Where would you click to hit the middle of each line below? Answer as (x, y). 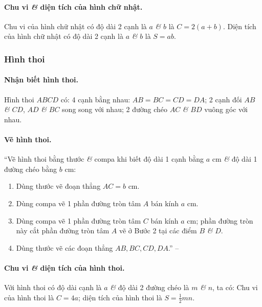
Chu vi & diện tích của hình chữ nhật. (73, 6)
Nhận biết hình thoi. (41, 80)
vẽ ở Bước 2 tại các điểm (158, 231)
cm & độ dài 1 (235, 159)
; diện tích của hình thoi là (120, 297)
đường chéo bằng (31, 169)
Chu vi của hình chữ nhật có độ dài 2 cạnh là (75, 26)
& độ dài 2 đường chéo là (150, 287)
